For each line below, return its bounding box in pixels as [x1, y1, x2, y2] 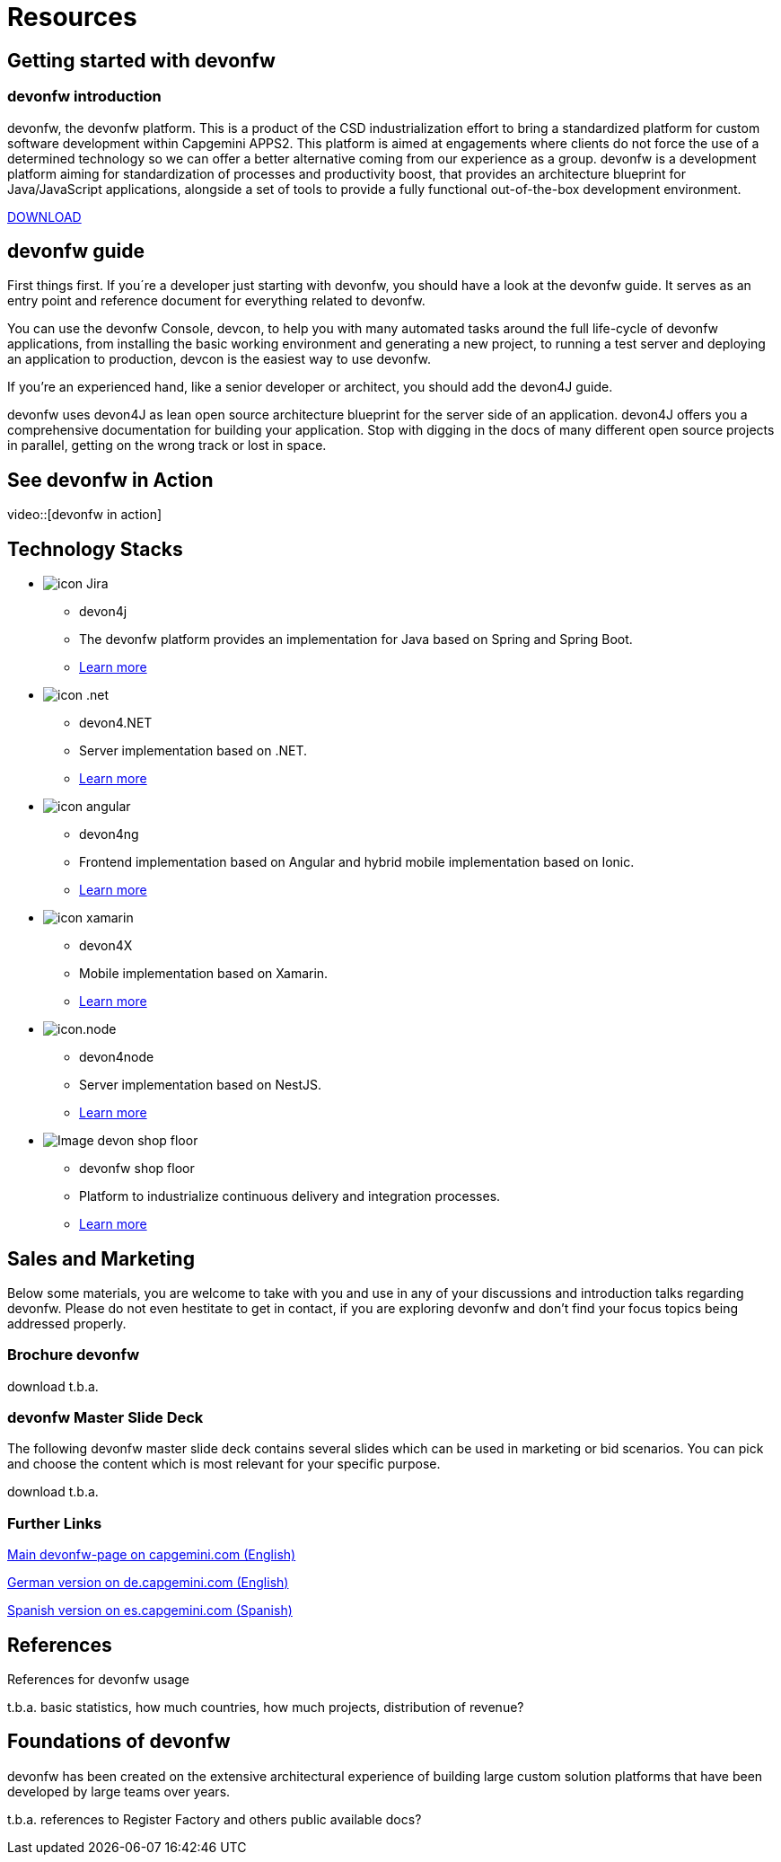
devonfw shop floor [79, 1160, 195, 1177]
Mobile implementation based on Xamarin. [79, 966, 329, 982]
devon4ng [79, 826, 139, 843]
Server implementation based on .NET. [79, 743, 307, 759]
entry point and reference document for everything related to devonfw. [7, 293, 426, 309]
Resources [7, 2, 137, 32]
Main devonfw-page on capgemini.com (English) [7, 1547, 296, 1563]
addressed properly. [7, 1315, 127, 1331]
